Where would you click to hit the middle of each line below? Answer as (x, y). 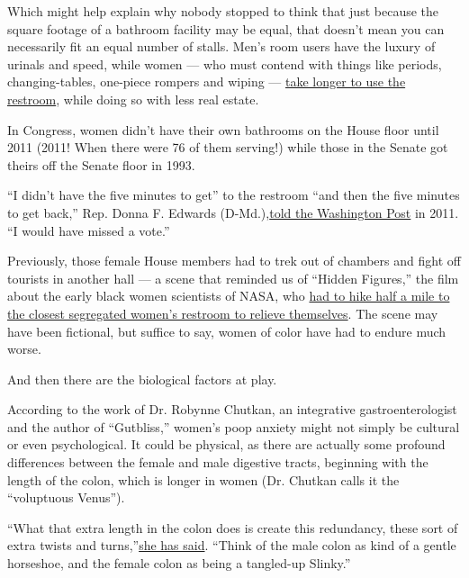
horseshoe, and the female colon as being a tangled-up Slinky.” (179, 563)
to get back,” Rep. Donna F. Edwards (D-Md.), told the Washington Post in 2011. (233, 212)
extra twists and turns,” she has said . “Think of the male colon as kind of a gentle (232, 545)
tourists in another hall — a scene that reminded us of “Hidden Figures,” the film (233, 278)
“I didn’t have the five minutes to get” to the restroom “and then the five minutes (234, 195)
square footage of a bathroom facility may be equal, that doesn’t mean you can (226, 28)
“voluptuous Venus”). (66, 497)
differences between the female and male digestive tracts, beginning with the (218, 462)
